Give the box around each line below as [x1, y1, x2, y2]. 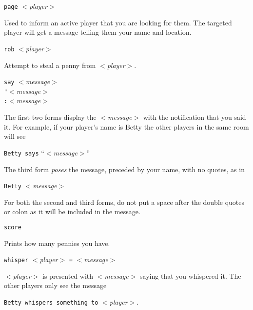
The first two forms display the [4, 112, 97, 122]
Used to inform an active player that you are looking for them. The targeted [4, 17, 232, 27]
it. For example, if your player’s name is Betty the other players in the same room [4, 121, 249, 132]
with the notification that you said [143, 112, 246, 122]
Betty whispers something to [4, 299, 98, 307]
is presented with [42, 270, 94, 281]
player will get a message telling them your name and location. [4, 27, 192, 37]
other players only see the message [4, 280, 107, 290]
